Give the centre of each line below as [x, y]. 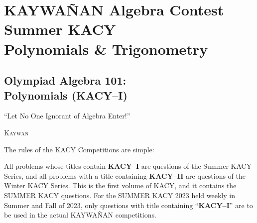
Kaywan [16, 132]
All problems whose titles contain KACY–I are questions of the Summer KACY [128, 166]
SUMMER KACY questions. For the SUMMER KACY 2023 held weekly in [120, 195]
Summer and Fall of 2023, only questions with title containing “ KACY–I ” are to [128, 205]
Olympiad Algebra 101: [65, 80]
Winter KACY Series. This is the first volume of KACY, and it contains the [120, 185]
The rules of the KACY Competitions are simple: [79, 149]
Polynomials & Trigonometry [106, 49]
